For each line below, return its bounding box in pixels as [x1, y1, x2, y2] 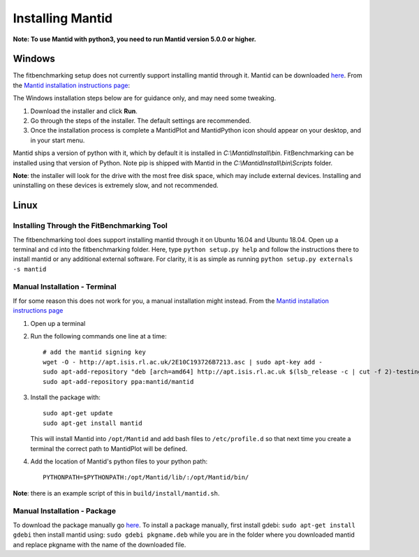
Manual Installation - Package [13, 506, 117, 516]
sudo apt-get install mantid [43, 419, 142, 427]
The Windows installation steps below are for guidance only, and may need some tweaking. [13, 94, 277, 103]
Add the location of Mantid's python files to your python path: [30, 457, 208, 466]
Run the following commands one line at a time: [30, 332, 167, 340]
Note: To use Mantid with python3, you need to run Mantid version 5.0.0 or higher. [13, 35, 256, 43]
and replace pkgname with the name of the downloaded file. [13, 540, 186, 549]
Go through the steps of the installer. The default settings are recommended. [30, 117, 251, 125]
